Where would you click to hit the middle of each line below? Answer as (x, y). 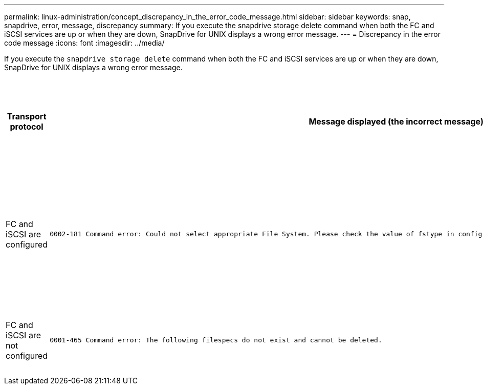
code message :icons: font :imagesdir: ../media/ (84, 43)
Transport (27, 116)
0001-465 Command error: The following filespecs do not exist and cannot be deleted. (216, 340)
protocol (27, 127)
